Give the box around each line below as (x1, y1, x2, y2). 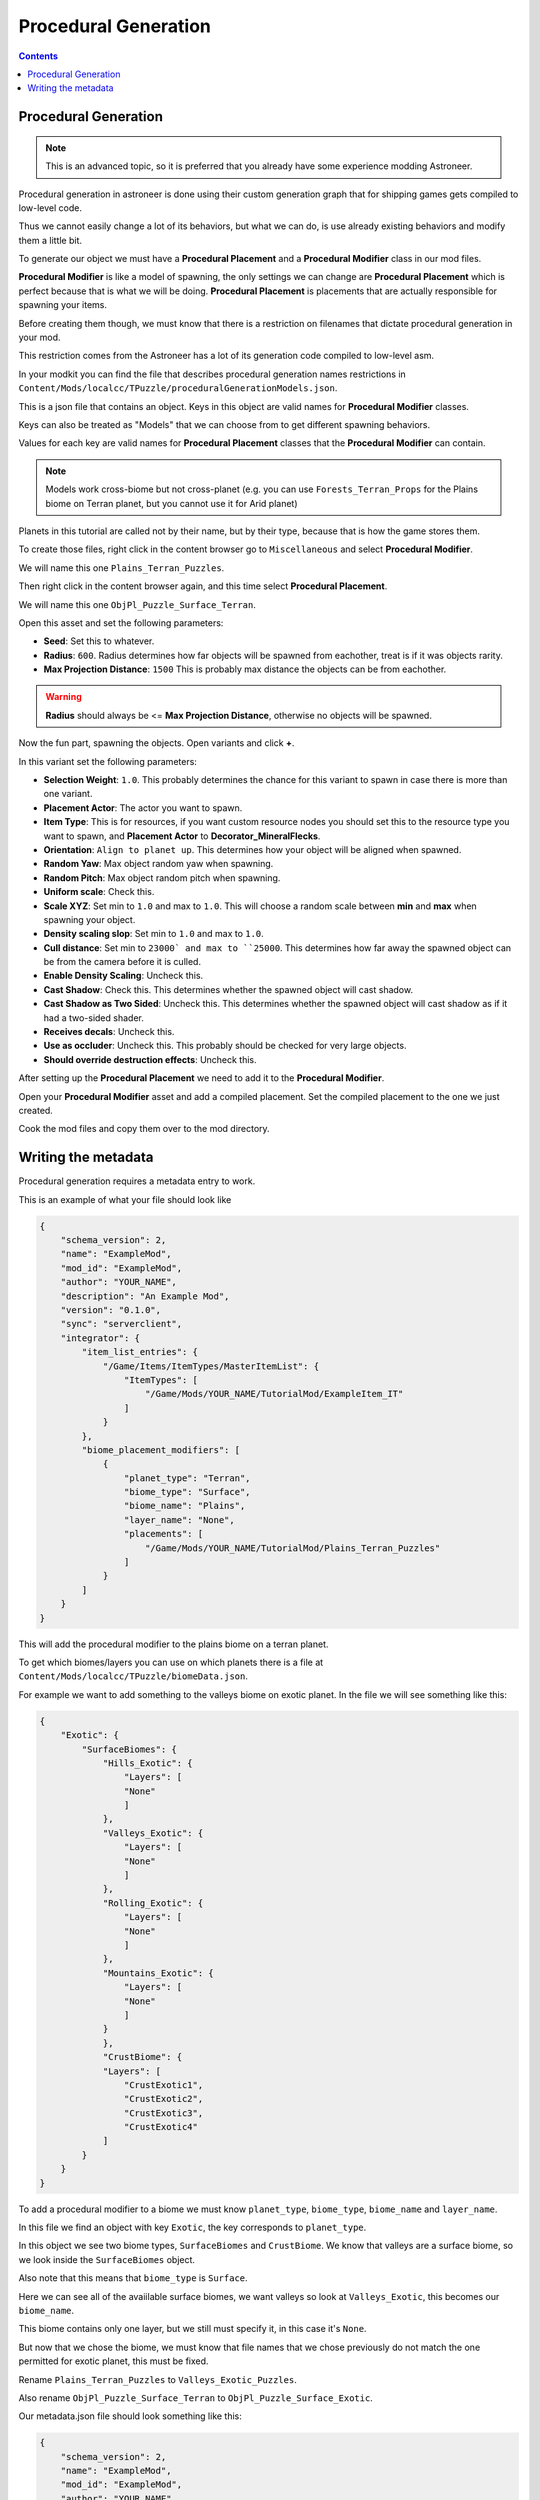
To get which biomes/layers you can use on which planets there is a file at (18, 1656, 324, 1668)
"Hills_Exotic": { (102, 1757, 194, 1769)
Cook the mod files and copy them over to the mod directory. (18, 1123, 270, 1135)
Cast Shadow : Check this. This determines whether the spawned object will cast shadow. (43, 983, 414, 995)
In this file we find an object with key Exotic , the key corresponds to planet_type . (18, 2221, 367, 2234)
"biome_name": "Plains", (123, 1500, 246, 1512)
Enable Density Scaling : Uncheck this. (43, 970, 204, 982)
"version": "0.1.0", (60, 1305, 162, 1316)
